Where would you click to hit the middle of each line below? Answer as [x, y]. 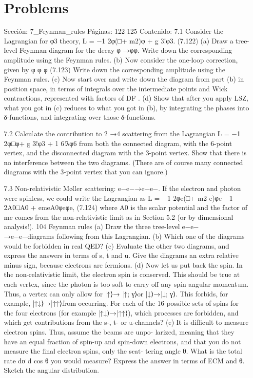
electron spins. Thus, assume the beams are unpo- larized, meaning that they [119, 331]
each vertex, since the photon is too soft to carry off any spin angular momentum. [126, 283]
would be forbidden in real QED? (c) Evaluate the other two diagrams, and [117, 245]
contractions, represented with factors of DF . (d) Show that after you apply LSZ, [126, 98]
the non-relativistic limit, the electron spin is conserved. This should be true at [122, 274]
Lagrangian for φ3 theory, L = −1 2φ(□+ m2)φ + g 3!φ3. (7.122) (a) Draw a [119, 40]
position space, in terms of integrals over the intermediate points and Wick [116, 88]
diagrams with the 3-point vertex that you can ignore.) [86, 172]
